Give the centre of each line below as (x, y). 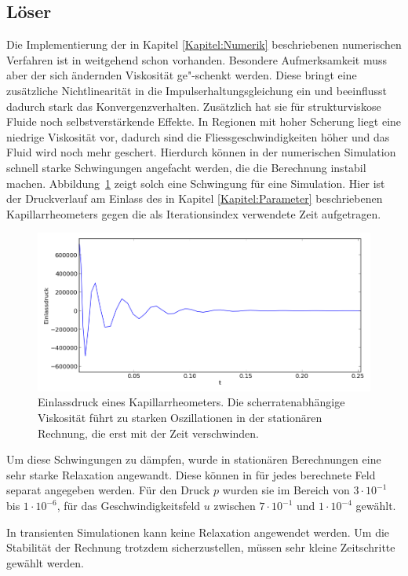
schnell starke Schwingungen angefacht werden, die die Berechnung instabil (186, 167)
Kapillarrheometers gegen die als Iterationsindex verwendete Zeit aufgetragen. (194, 213)
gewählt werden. (45, 562)
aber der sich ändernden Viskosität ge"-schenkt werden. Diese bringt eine (182, 75)
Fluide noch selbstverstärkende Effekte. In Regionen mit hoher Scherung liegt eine (204, 121)
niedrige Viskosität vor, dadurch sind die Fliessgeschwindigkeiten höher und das (198, 136)
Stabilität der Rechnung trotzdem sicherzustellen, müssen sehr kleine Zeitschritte (201, 547)
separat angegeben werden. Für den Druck (108, 490)
